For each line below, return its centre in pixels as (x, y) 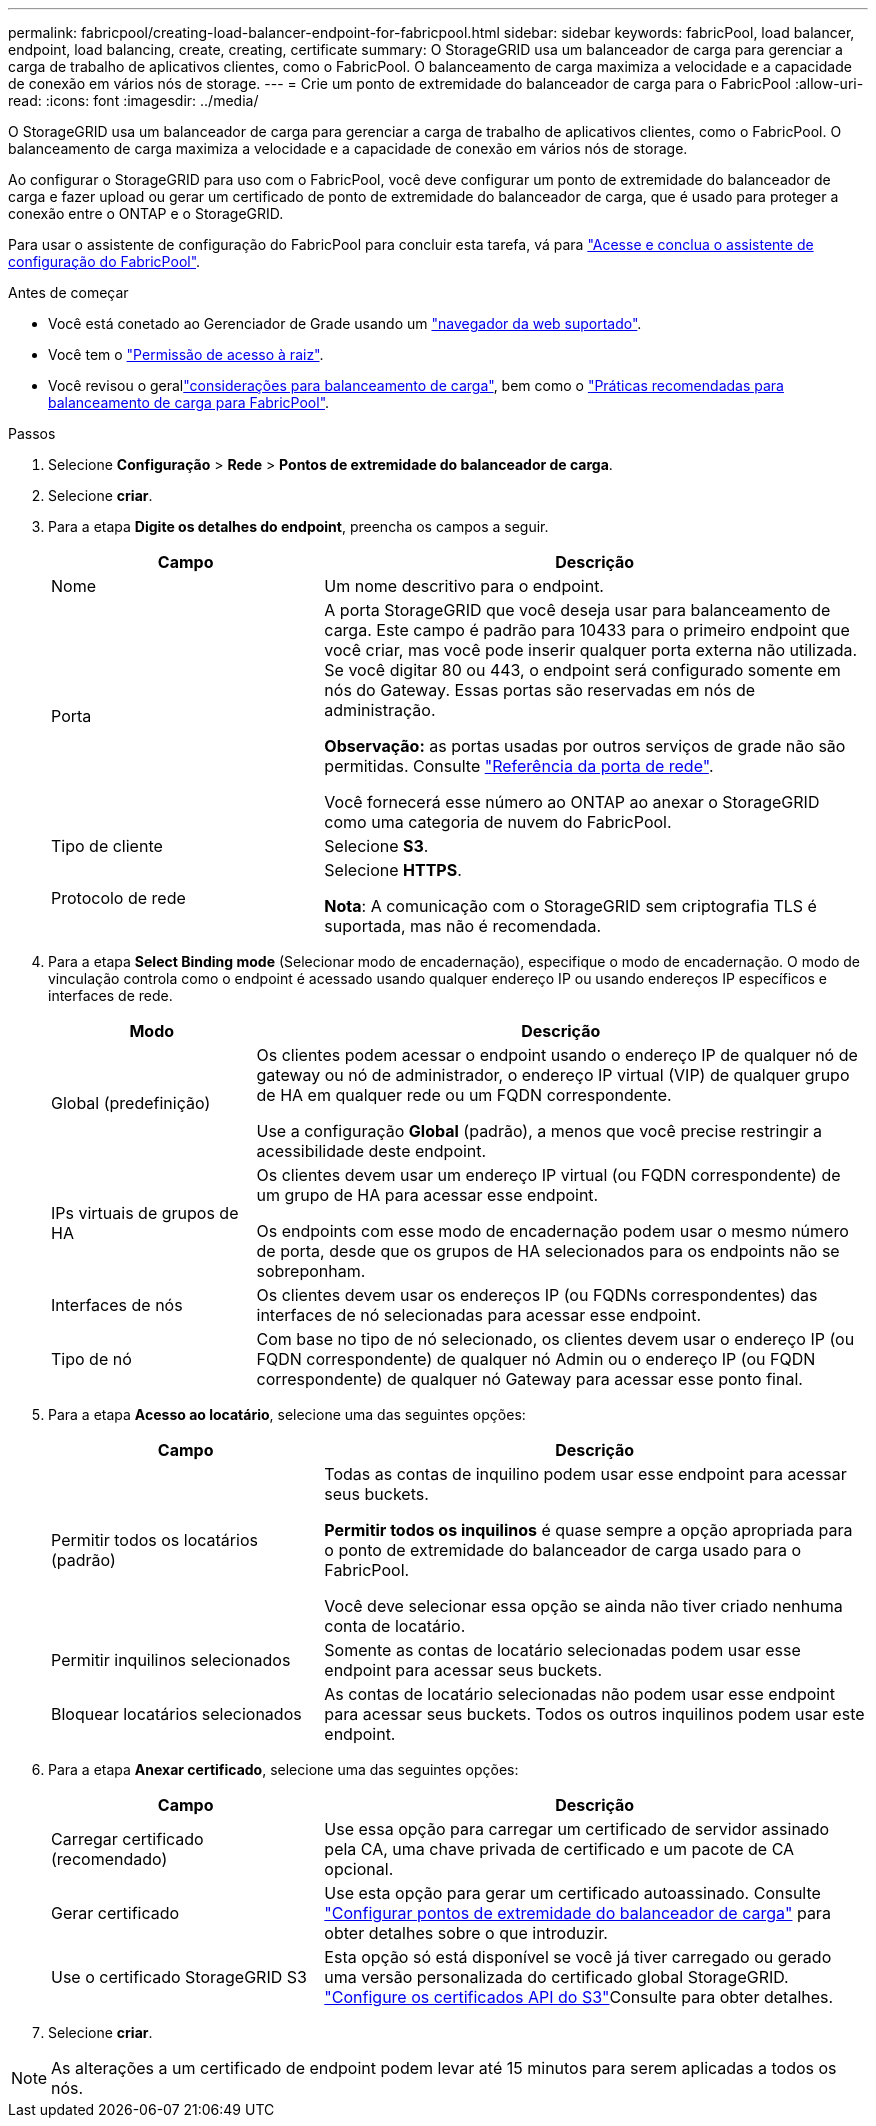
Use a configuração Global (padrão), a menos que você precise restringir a (539, 1131)
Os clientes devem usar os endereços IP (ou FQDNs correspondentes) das (537, 1295)
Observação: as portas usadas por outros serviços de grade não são (585, 746)
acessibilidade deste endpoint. (371, 1151)
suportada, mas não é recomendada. (463, 926)
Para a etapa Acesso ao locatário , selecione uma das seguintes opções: (287, 1414)
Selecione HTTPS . (393, 870)
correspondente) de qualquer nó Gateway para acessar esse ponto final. (529, 1379)
